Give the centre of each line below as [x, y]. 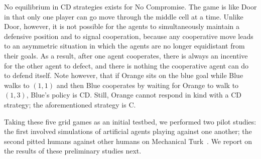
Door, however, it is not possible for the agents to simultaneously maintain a [122, 26]
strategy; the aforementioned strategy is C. [70, 104]
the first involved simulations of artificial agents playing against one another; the [128, 131]
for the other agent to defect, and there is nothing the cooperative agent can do [126, 65]
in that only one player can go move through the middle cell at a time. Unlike [124, 16]
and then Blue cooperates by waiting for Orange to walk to [148, 85]
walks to [17, 85]
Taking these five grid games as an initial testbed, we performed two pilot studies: [130, 121]
